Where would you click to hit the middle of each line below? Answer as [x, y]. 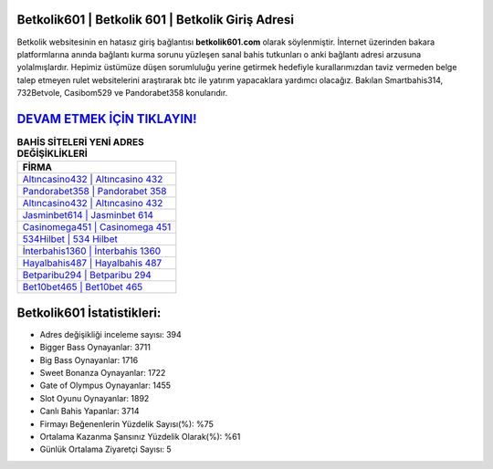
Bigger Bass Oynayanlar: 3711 [95, 348]
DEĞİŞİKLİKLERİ [52, 153]
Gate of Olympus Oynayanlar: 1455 [105, 386]
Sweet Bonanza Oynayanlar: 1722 [103, 373]
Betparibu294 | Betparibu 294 [87, 276]
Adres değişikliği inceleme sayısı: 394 [110, 334]
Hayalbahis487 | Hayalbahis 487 [92, 263]
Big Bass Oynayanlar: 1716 [89, 360]
